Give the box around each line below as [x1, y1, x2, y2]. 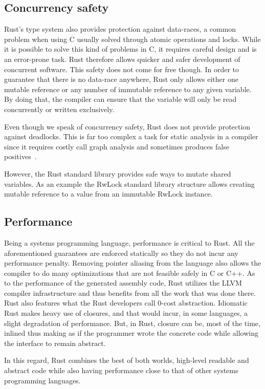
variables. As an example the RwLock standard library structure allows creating [4, 178, 255, 189]
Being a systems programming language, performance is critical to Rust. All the [4, 237, 255, 248]
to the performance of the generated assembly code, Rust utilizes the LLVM [4, 277, 242, 288]
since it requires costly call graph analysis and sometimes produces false [4, 141, 229, 152]
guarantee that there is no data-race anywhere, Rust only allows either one [4, 74, 238, 84]
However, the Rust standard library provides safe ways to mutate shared [4, 168, 231, 179]
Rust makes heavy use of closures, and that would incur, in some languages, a [4, 308, 248, 318]
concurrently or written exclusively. [4, 103, 115, 114]
